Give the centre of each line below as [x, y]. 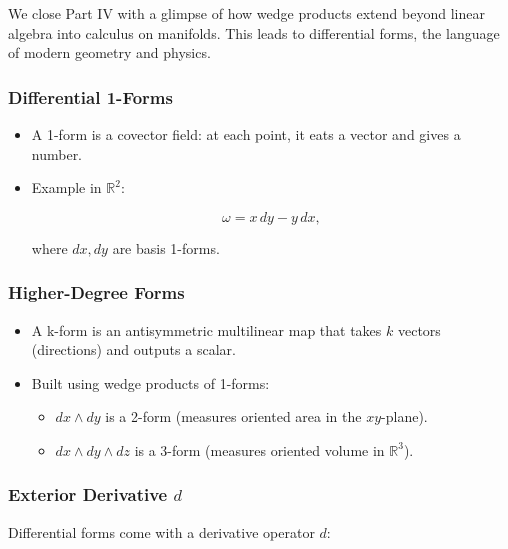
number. [57, 153]
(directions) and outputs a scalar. [133, 349]
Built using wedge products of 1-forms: [150, 382]
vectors [419, 329]
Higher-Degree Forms [96, 292]
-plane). [404, 416]
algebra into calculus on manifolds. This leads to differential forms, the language [254, 32]
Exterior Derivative [88, 494]
